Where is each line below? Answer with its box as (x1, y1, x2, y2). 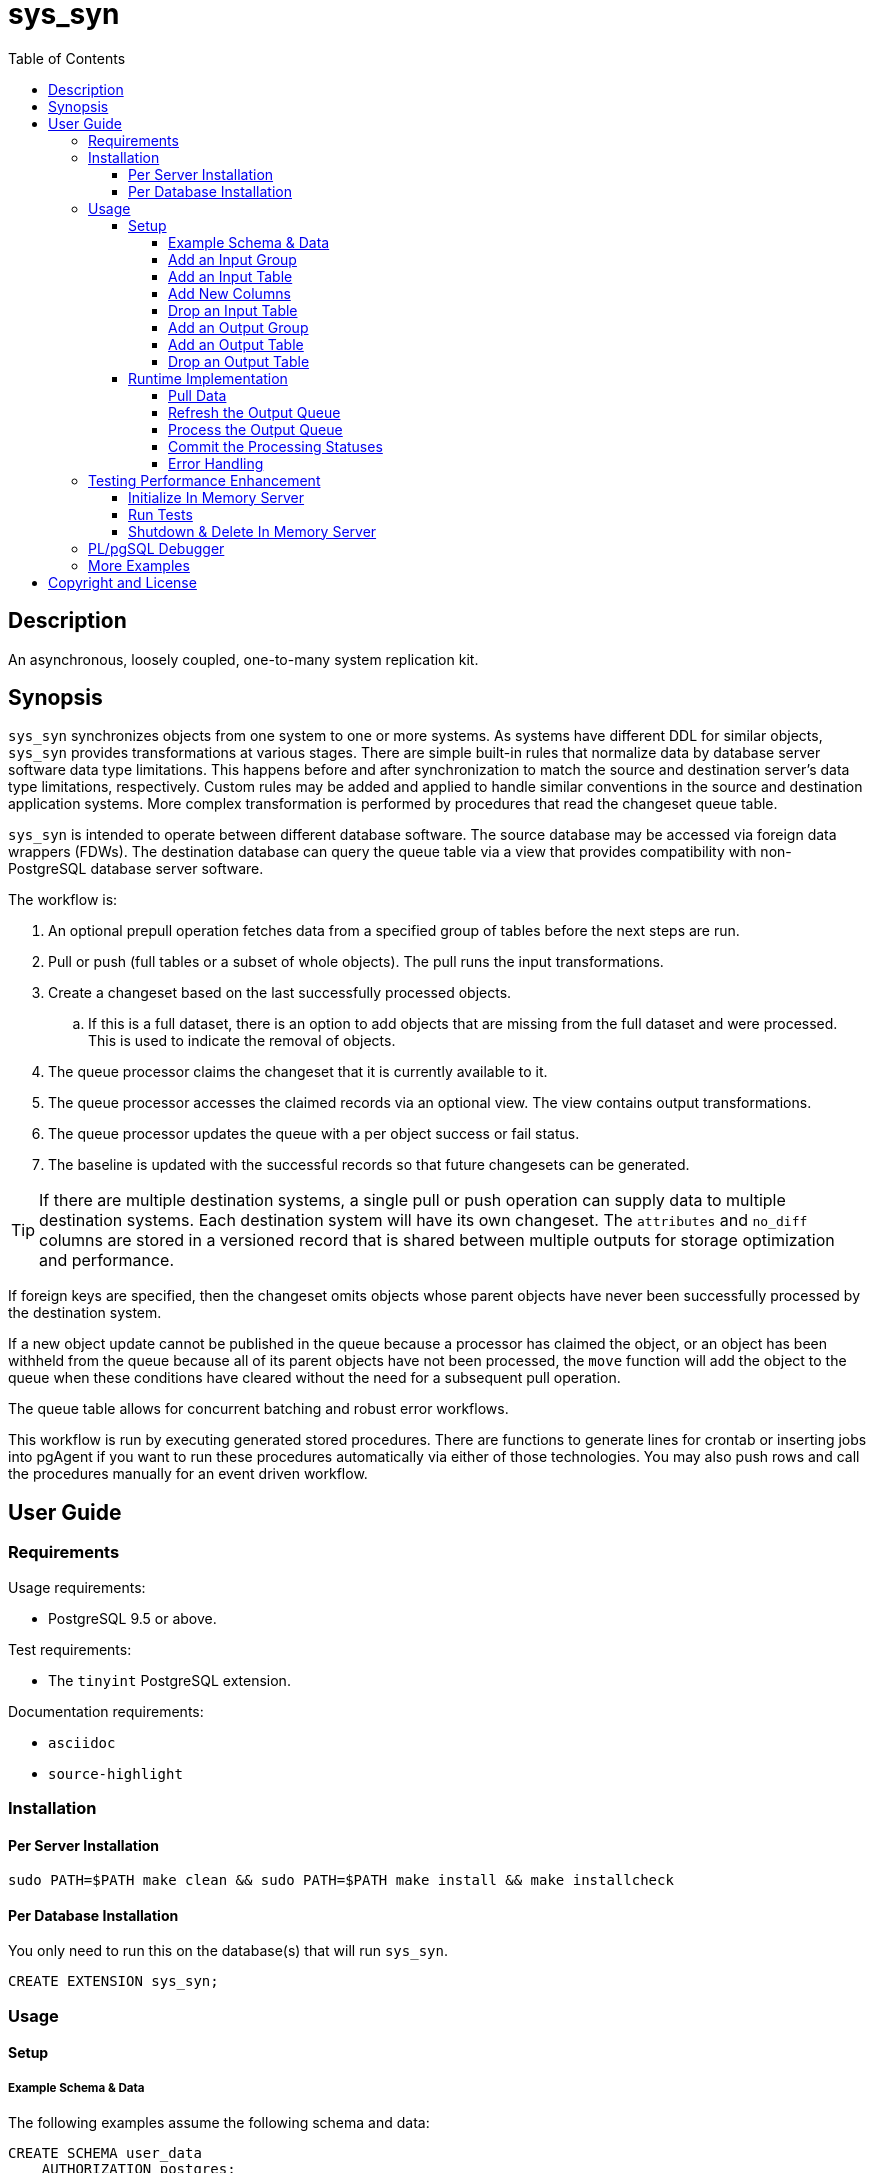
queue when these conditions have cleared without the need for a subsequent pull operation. (8, 1369, 621, 1387)
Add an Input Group (168, 250, 297, 268)
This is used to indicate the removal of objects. (88, 1032, 396, 1050)
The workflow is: (8, 891, 118, 909)
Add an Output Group (168, 318, 309, 336)
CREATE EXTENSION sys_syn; (8, 1973, 219, 1990)
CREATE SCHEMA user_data (8, 2145, 202, 2162)
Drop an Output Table (168, 352, 310, 370)
